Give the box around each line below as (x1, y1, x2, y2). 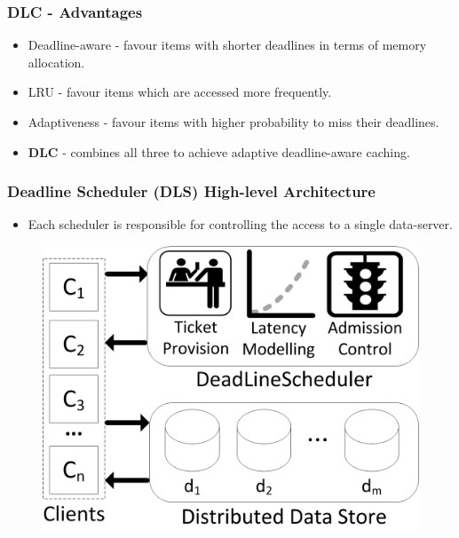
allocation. (28, 52, 85, 71)
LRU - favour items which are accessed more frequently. (28, 83, 332, 101)
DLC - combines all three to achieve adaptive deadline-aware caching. (28, 142, 410, 161)
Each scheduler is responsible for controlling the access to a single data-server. (28, 215, 453, 233)
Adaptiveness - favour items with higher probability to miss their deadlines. (28, 113, 439, 131)
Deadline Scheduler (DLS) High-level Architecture (7, 180, 376, 202)
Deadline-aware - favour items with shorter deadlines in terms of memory (28, 36, 427, 54)
